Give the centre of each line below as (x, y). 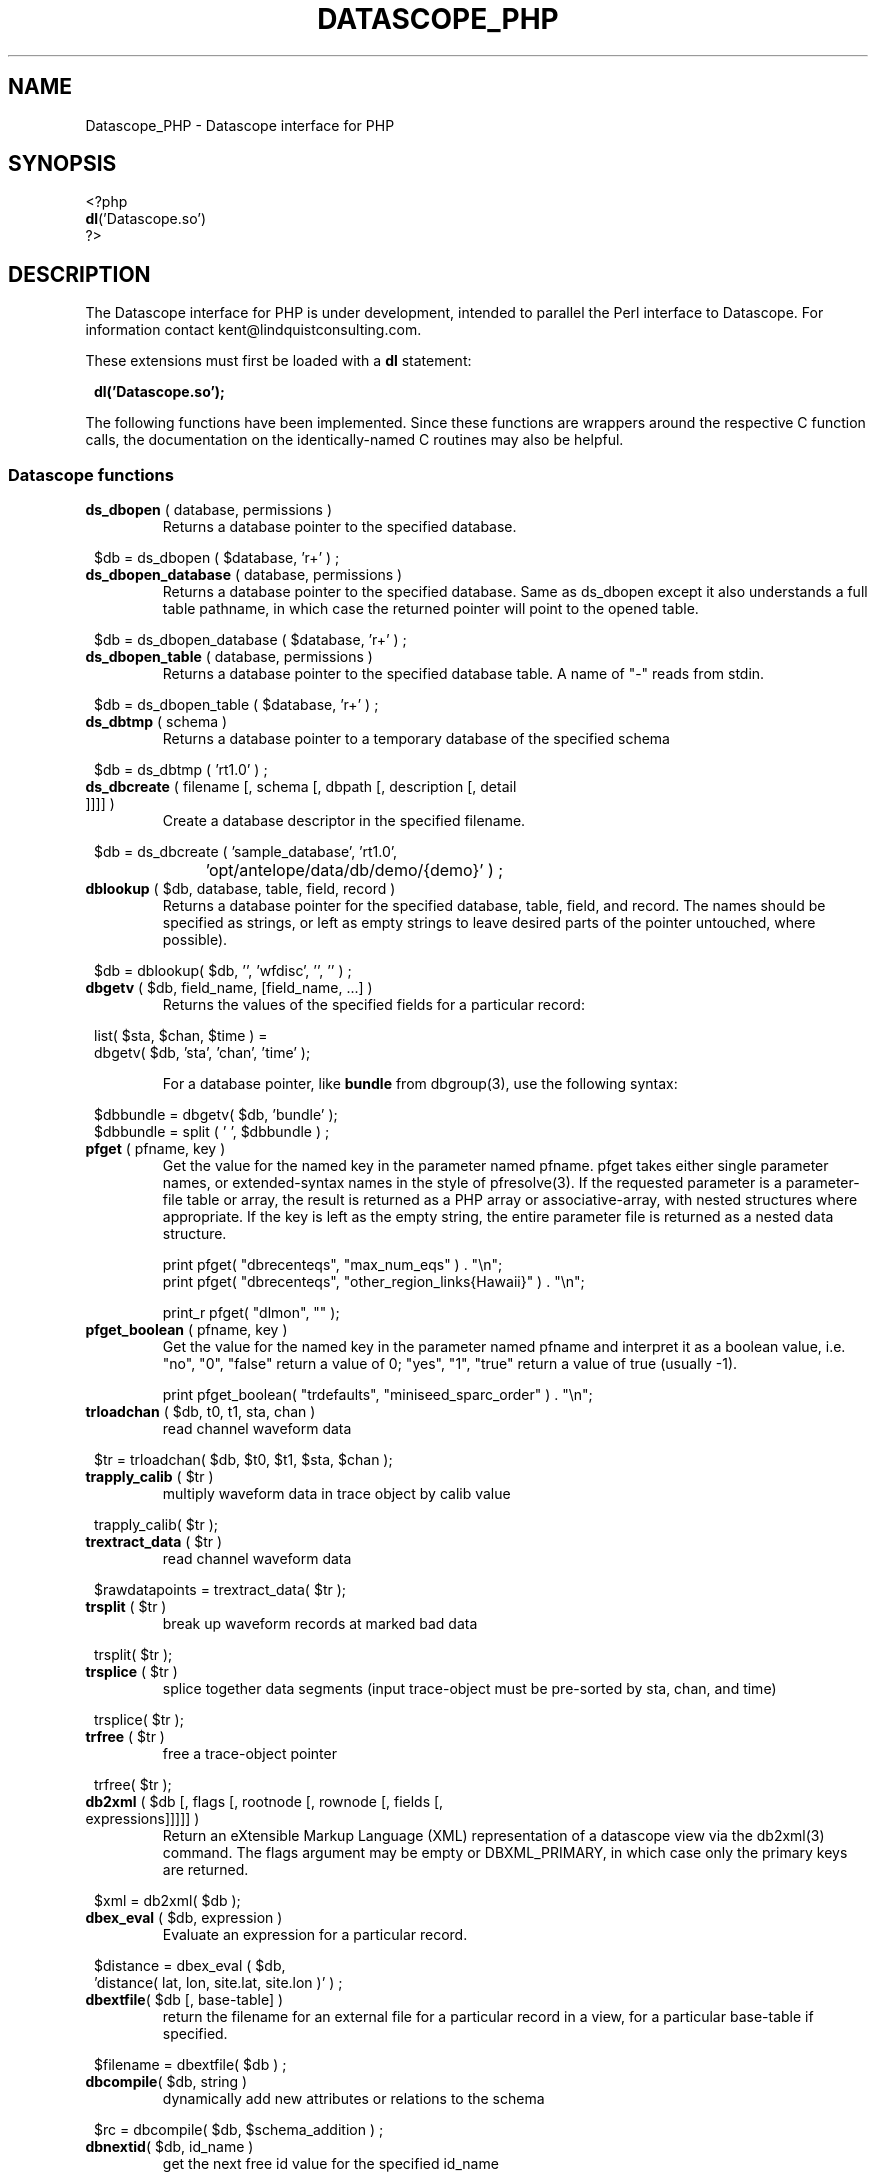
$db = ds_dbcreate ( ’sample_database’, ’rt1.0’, (246, 852)
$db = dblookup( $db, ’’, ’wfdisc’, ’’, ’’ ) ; (223, 971)
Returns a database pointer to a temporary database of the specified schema (416, 739)
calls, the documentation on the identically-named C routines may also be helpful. (354, 440)
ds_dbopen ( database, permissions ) (209, 510)
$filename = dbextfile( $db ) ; (190, 2065)
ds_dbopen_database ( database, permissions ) (244, 575)
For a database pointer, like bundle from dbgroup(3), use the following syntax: (420, 1084)
